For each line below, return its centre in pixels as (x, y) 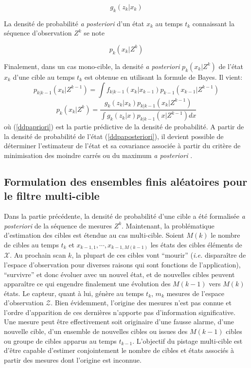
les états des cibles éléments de (196, 244)
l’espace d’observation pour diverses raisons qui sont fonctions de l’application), (122, 264)
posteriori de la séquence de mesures (58, 225)
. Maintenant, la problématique (168, 225)
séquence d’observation (38, 33)
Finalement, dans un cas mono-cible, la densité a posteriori (92, 66)
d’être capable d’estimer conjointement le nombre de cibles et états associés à (119, 350)
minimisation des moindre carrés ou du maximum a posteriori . (98, 155)
